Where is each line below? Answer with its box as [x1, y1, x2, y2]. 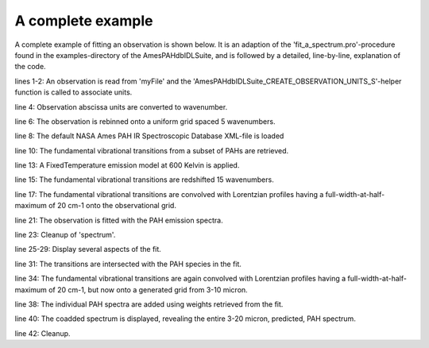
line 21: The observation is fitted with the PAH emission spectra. [14, 215, 223, 225]
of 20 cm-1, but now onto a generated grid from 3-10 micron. [48, 284, 248, 294]
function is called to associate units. [14, 87, 133, 97]
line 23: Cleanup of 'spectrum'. [14, 230, 116, 240]
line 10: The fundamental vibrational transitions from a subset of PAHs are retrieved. [14, 145, 289, 155]
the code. [14, 62, 47, 72]
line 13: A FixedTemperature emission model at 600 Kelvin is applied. [14, 160, 240, 170]
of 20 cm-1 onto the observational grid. [48, 201, 176, 211]
